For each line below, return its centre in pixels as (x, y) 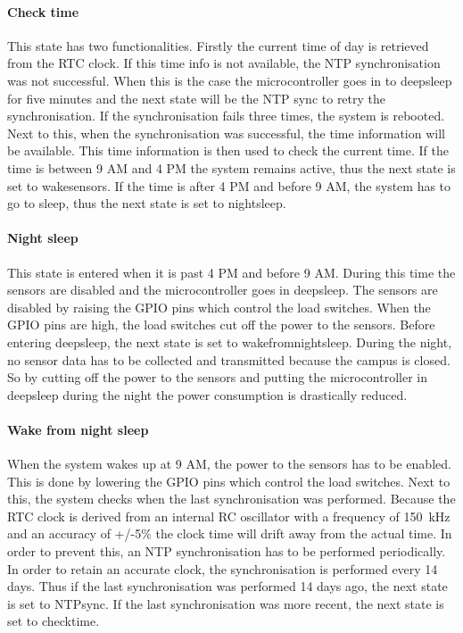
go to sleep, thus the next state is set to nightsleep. (147, 203)
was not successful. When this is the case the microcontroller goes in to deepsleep (230, 80)
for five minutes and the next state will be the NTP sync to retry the (197, 98)
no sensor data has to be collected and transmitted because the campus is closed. (229, 359)
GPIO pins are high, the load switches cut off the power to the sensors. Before (221, 325)
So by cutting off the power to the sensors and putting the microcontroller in (217, 377)
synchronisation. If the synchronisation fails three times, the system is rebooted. (226, 116)
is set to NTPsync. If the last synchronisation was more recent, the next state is (226, 603)
